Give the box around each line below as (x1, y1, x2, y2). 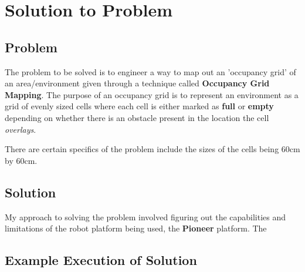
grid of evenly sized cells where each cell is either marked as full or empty (5, 100, 274, 112)
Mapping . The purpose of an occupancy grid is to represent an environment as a (5, 88, 299, 100)
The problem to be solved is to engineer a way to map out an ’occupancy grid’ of (5, 65, 296, 78)
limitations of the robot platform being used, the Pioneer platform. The (5, 222, 267, 234)
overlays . (5, 123, 36, 135)
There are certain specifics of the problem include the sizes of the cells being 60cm (5, 143, 300, 155)
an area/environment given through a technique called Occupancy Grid (5, 77, 270, 89)
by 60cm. (5, 154, 38, 166)
